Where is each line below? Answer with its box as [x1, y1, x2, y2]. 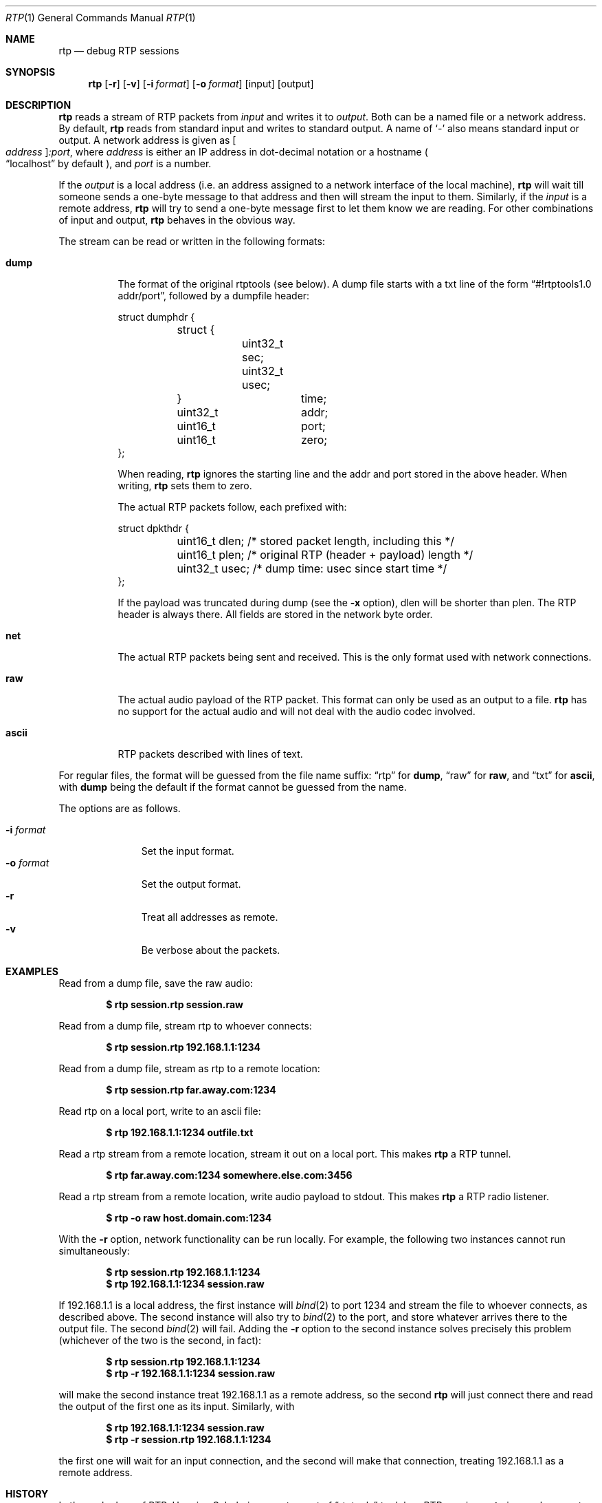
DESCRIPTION [5, 99, 71, 111]
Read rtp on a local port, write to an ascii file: [58, 1105, 261, 1117]
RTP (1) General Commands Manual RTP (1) [5, 12, 196, 23]
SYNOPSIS [5, 66, 56, 78]
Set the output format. [141, 878, 241, 890]
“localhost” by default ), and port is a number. [5, 158, 212, 169]
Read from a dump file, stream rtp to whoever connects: [58, 1020, 312, 1032]
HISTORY [5, 1488, 49, 1500]
